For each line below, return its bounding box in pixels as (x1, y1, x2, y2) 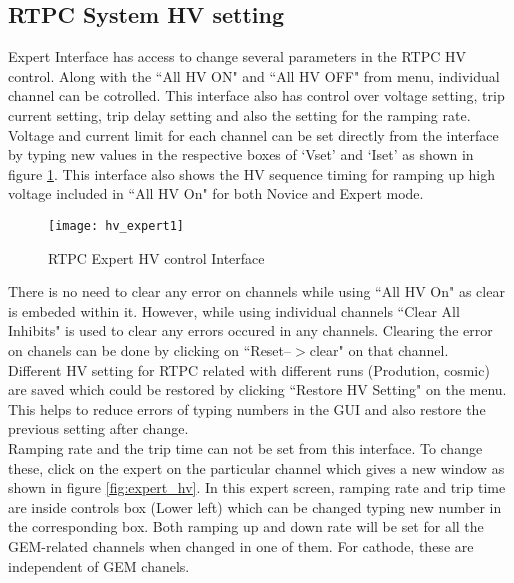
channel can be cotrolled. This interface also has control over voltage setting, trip (8, 85, 505, 106)
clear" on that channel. (309, 339, 449, 360)
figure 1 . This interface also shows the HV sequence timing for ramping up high (8, 163, 496, 184)
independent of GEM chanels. (8, 555, 190, 576)
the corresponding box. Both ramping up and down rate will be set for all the (8, 516, 484, 537)
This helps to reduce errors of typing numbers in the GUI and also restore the (8, 398, 486, 419)
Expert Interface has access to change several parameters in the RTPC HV (8, 46, 467, 67)
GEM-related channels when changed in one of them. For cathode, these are (8, 535, 474, 556)
